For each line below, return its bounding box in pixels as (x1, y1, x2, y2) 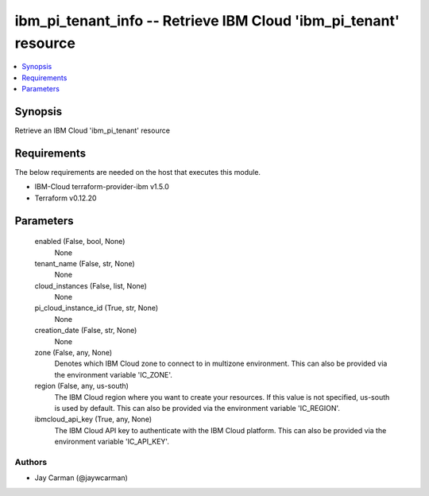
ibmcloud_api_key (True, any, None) (34, 414, 153, 424)
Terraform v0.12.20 (34, 193, 97, 203)
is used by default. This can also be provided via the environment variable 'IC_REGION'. (54, 403, 341, 413)
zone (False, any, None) (34, 348, 113, 358)
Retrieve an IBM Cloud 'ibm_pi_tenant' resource (14, 126, 171, 135)
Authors (14, 456, 48, 467)
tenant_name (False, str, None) (34, 258, 135, 268)
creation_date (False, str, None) (34, 326, 137, 335)
